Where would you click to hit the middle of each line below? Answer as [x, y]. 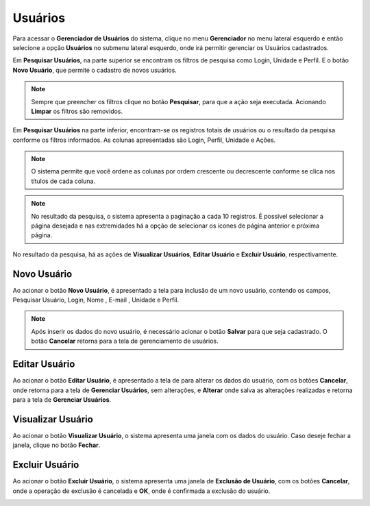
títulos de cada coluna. [63, 181]
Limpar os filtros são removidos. [77, 111]
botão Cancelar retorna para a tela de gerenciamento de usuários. [125, 341]
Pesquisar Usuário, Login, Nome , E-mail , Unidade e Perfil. [96, 300]
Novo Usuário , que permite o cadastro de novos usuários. [95, 70]
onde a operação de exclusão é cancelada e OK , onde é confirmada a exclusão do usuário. [141, 491]
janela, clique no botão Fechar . [57, 445]
